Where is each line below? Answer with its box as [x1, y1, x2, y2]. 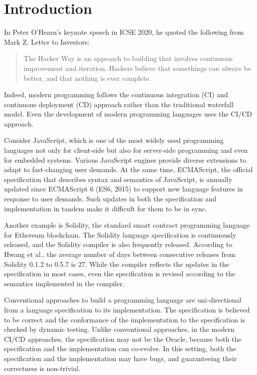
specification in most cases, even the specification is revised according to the [4, 268, 236, 279]
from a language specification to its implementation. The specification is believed [4, 304, 250, 314]
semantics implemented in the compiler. [4, 278, 125, 288]
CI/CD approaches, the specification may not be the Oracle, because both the [4, 333, 242, 344]
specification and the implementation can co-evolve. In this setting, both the [4, 343, 236, 354]
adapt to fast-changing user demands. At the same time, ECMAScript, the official [4, 164, 253, 175]
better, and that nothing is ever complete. [23, 72, 151, 83]
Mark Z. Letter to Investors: [4, 36, 90, 47]
